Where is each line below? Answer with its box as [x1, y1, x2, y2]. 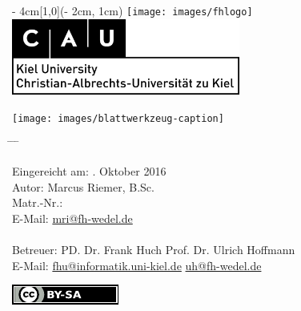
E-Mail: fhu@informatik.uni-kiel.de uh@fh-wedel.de [12, 256, 262, 273]
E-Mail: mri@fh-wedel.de [12, 209, 133, 226]
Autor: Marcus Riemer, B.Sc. [12, 178, 155, 195]
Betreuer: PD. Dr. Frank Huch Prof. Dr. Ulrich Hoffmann [12, 240, 295, 257]
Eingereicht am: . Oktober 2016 [12, 162, 167, 179]
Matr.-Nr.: [12, 194, 63, 211]
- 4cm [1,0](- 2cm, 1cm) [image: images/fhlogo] [12, 2, 253, 18]
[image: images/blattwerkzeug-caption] [12, 112, 224, 124]
